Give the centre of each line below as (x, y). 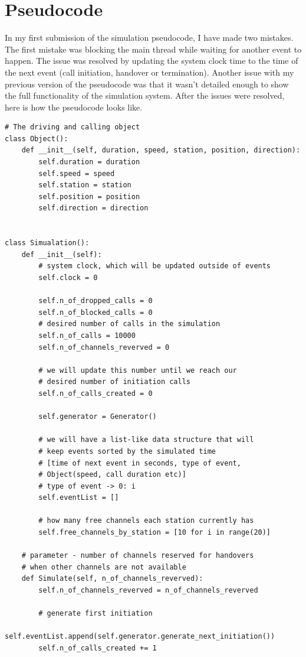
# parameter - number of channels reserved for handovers (138, 556)
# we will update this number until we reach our (138, 370)
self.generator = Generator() (98, 417)
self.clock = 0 (68, 278)
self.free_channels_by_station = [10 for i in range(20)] (155, 533)
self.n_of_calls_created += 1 (98, 648)
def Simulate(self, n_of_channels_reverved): (112, 579)
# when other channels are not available (104, 567)
